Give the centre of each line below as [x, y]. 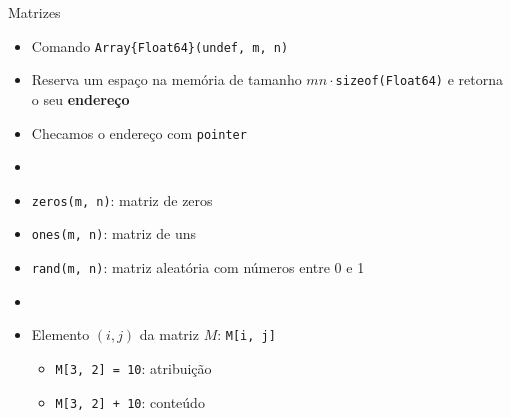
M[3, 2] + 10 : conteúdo [130, 401]
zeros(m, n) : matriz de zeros [122, 199]
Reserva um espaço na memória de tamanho [166, 79]
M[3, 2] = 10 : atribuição [133, 367]
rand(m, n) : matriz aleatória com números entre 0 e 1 [198, 267]
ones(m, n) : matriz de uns [114, 233]
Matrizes [34, 12]
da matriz [169, 334]
